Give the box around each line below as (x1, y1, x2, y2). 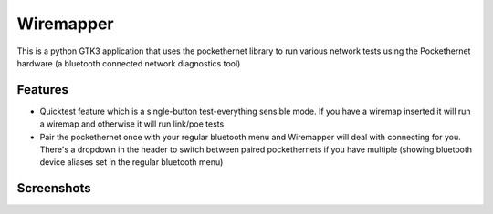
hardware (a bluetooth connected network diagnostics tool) (16, 57, 241, 68)
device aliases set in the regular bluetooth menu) (39, 157, 224, 168)
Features (16, 82, 68, 97)
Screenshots (16, 180, 91, 196)
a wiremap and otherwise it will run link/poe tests (39, 118, 225, 129)
